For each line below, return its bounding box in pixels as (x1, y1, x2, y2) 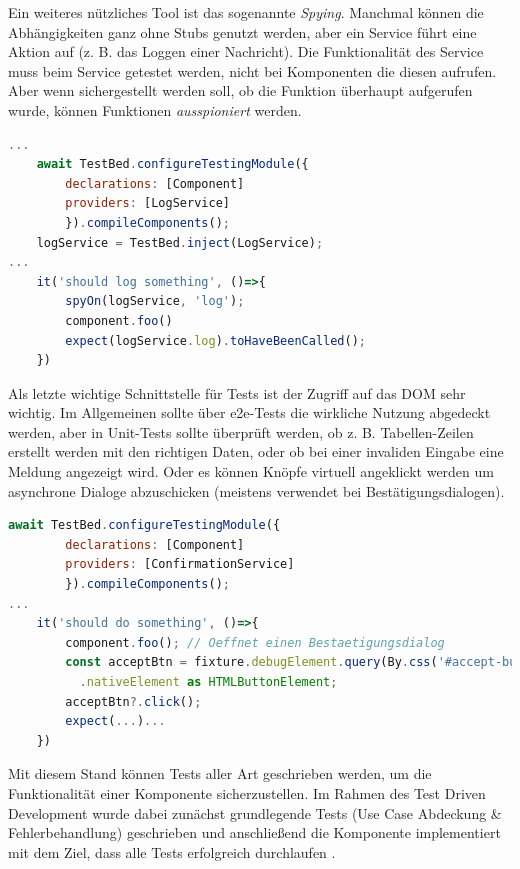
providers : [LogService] (65, 196, 230, 211)
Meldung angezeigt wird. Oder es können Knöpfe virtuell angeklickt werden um (8, 461, 494, 482)
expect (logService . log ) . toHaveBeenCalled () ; (65, 333, 367, 348)
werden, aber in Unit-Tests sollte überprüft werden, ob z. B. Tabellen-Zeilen (8, 421, 474, 442)
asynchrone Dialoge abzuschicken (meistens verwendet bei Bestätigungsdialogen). (8, 480, 505, 501)
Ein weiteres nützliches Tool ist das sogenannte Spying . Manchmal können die (8, 2, 484, 22)
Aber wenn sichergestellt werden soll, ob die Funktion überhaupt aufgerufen (8, 80, 473, 101)
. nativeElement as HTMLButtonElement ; (79, 675, 338, 689)
